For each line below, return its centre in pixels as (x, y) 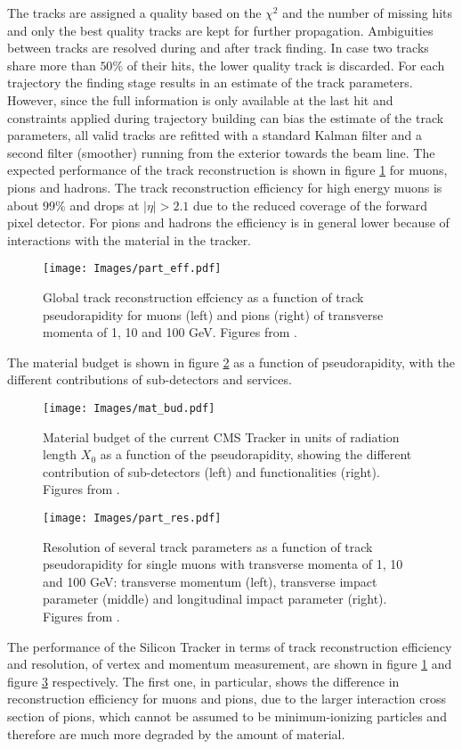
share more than (52, 65)
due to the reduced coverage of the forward (310, 205)
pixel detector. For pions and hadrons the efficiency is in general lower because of (228, 222)
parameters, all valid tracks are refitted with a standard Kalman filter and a (215, 135)
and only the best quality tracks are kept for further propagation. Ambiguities (220, 30)
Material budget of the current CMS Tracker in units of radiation (221, 436)
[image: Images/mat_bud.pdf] (129, 408)
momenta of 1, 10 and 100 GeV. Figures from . (170, 332)
